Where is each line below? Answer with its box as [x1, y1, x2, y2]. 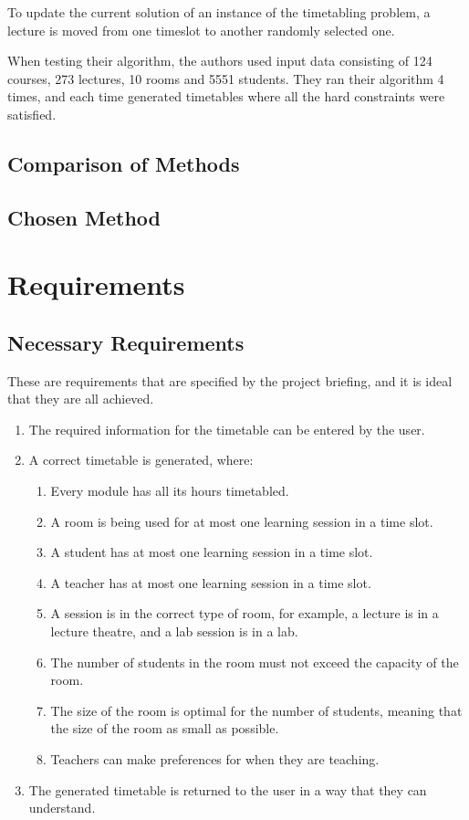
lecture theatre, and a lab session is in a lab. [50, 622, 298, 641]
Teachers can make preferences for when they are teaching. [50, 750, 380, 769]
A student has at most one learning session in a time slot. [50, 542, 373, 562]
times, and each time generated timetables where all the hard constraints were [7, 87, 445, 106]
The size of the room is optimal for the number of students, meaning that [50, 700, 463, 720]
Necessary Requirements [7, 328, 245, 356]
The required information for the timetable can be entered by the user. [28, 419, 425, 438]
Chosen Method [7, 203, 161, 231]
